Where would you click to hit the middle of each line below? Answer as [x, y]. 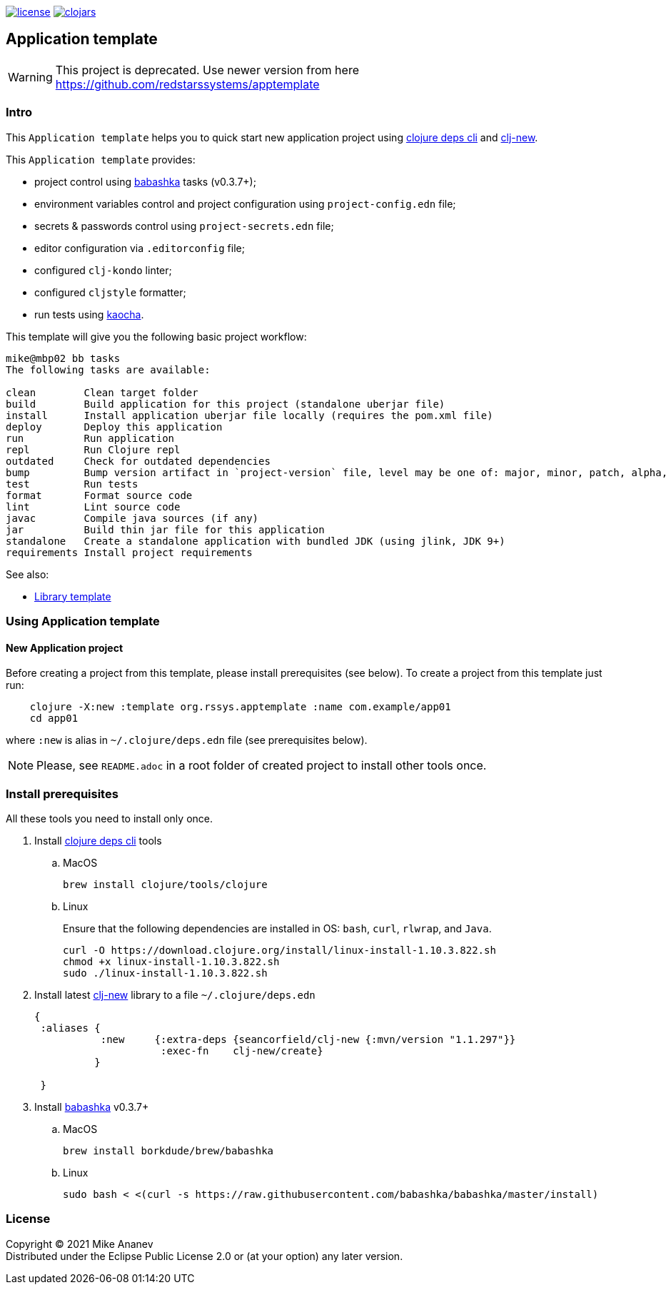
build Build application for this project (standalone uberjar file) [226, 404]
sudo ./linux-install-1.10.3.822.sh [165, 973]
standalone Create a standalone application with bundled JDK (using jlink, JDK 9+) [256, 541]
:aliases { [70, 1028]
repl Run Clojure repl [93, 449]
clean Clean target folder [102, 392]
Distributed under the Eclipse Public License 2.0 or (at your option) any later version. [205, 1256]
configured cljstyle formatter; [110, 292]
